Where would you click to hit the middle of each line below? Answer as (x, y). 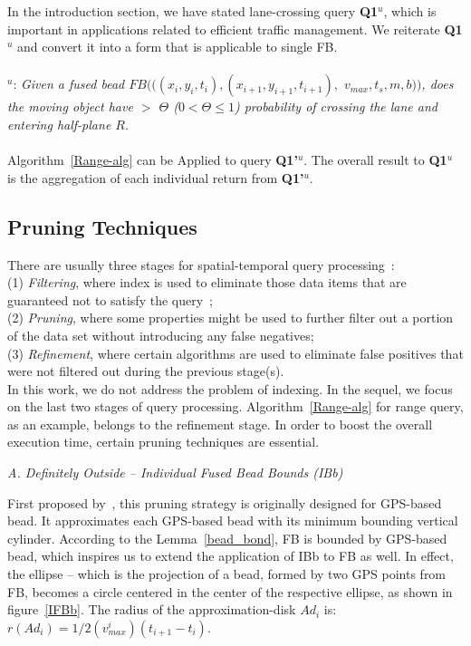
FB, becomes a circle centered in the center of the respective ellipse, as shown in (230, 591)
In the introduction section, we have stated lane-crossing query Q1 (193, 11)
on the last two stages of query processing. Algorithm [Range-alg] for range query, (235, 406)
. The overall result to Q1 (375, 160)
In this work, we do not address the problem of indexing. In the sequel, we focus (230, 388)
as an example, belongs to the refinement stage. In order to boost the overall (220, 424)
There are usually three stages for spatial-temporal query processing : (201, 264)
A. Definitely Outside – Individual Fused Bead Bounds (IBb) (175, 472)
